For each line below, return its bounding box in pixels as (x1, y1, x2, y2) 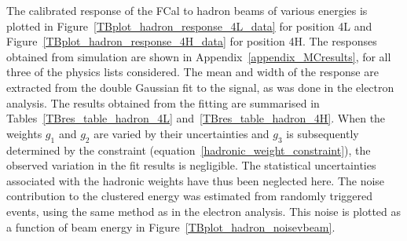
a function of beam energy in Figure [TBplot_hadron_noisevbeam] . (6, 218, 335, 235)
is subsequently (286, 125, 359, 141)
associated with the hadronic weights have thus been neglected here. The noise (6, 172, 385, 188)
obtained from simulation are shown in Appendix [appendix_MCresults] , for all (6, 48, 391, 64)
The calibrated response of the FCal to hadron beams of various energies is (6, 2, 368, 18)
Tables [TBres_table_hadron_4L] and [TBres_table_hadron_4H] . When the (6, 110, 386, 126)
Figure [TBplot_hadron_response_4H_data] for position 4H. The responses (6, 33, 377, 49)
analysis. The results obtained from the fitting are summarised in (6, 94, 320, 111)
